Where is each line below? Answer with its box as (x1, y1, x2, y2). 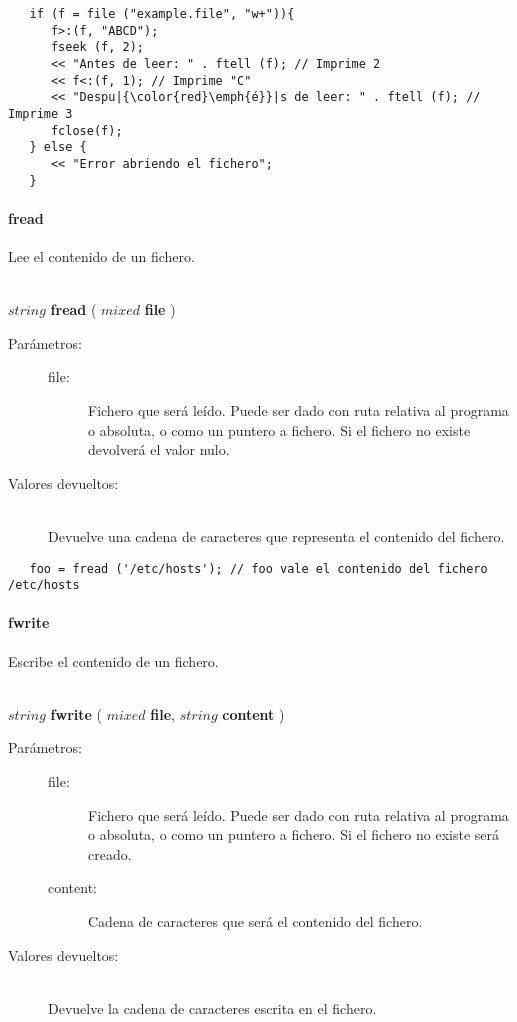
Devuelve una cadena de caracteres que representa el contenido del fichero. (48, 525, 505, 546)
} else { (29, 140, 87, 155)
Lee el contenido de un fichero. (8, 246, 195, 267)
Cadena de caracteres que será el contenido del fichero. (88, 911, 423, 931)
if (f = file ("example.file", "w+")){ (29, 7, 295, 21)
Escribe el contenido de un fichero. (8, 650, 219, 671)
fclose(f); (50, 123, 123, 138)
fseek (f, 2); (50, 40, 145, 55)
